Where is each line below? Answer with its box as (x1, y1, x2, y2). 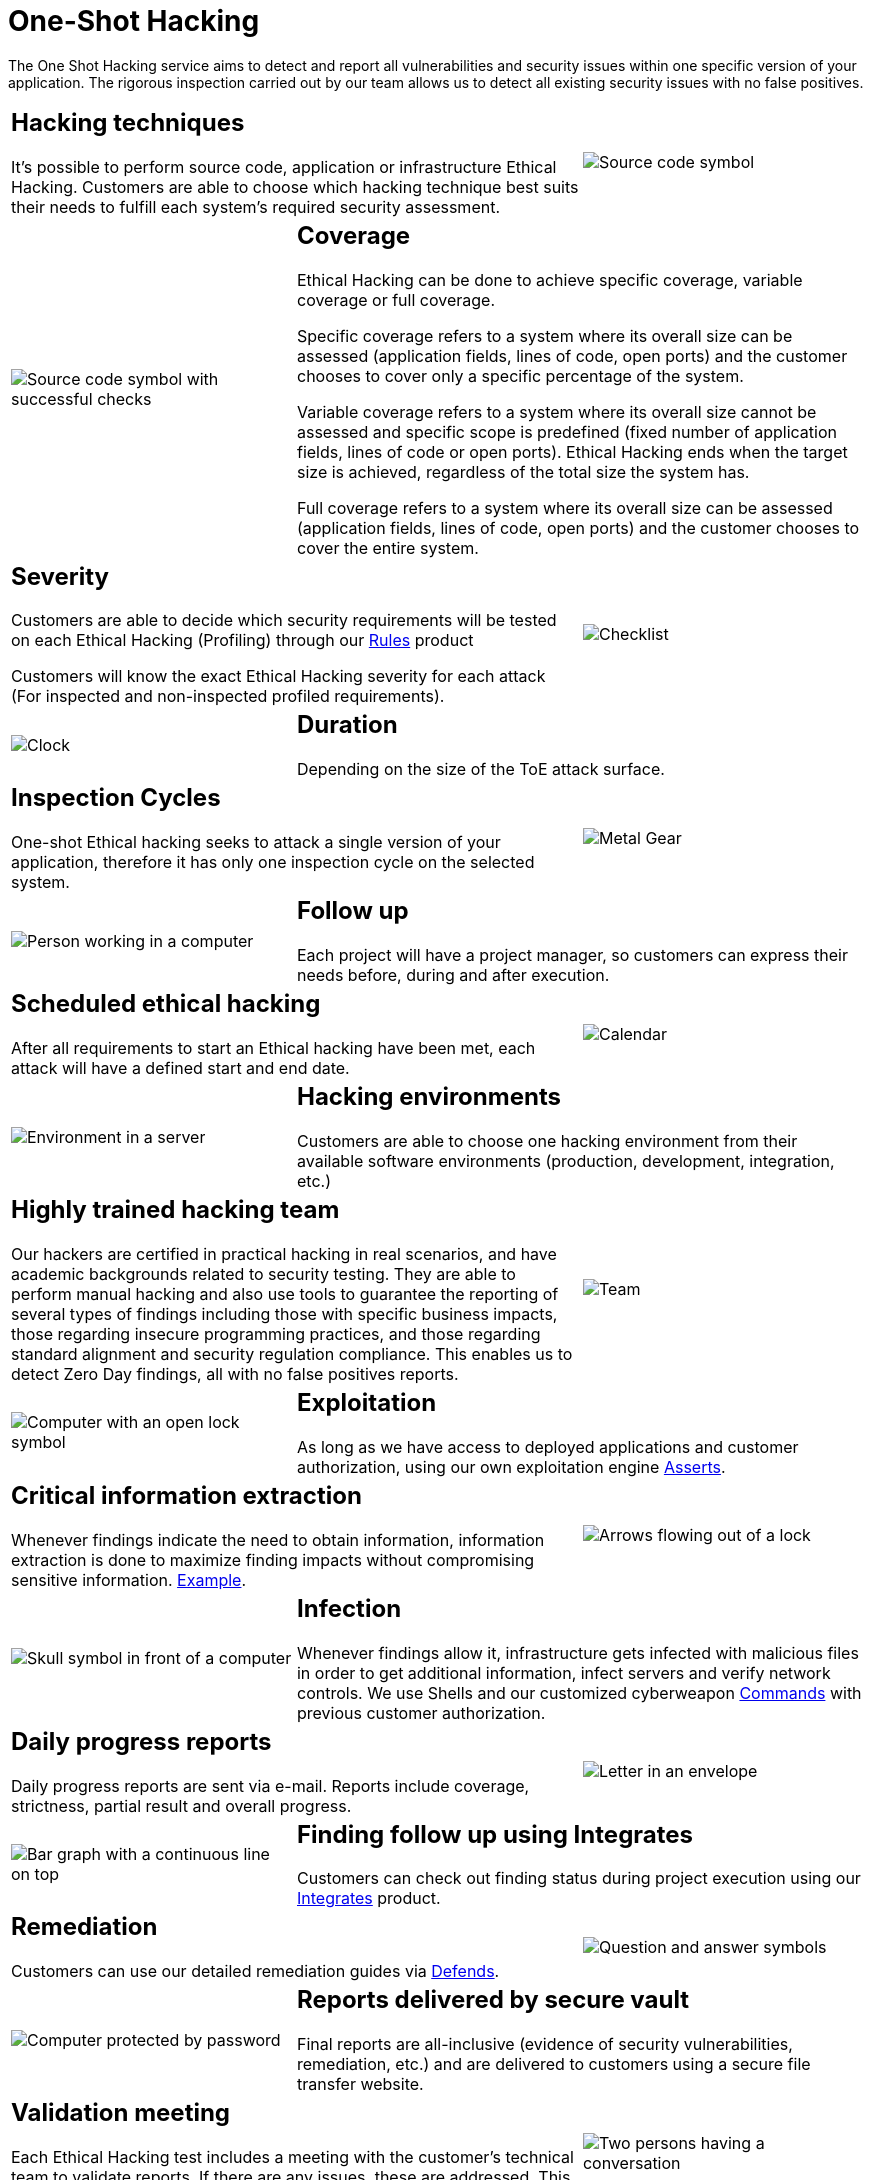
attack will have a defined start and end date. (11, 1058, 350, 1079)
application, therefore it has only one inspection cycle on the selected (11, 852, 535, 873)
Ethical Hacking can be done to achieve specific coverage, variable (296, 269, 803, 290)
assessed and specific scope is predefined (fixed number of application (296, 421, 837, 442)
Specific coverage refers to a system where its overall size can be (296, 325, 793, 346)
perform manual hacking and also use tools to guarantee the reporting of (11, 1283, 559, 1304)
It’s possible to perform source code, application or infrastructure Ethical (11, 156, 557, 177)
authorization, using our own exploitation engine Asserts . (296, 1456, 726, 1477)
